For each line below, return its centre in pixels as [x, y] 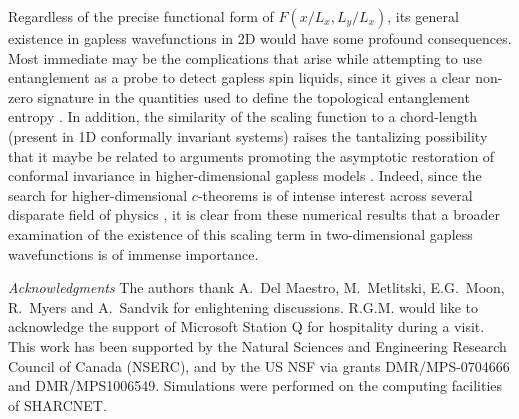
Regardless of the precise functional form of [141, 16]
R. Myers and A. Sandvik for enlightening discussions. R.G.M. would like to [243, 306]
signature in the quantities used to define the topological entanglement [253, 96]
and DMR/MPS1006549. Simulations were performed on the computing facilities [255, 385]
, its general [423, 16]
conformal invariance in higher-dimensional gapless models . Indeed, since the [245, 175]
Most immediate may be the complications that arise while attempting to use [245, 57]
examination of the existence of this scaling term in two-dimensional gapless [240, 233]
